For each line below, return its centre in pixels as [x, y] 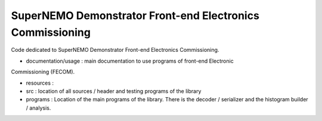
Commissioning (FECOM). [43, 72]
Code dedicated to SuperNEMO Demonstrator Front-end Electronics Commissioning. [115, 50]
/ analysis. [38, 108]
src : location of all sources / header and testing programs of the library [114, 91]
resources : [40, 83]
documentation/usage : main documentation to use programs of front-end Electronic [130, 61]
